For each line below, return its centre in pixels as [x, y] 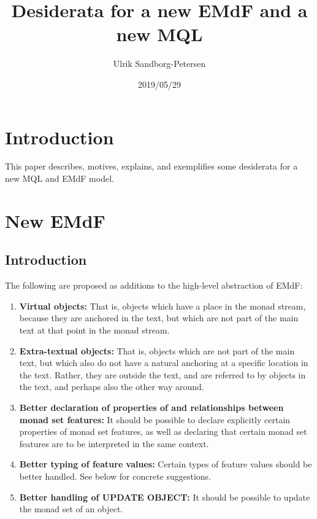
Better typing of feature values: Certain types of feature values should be [166, 464]
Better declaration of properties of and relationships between [151, 407]
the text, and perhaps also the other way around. [112, 387]
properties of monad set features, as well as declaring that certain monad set [163, 431]
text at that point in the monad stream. [94, 330]
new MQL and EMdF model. [59, 178]
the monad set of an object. [71, 509]
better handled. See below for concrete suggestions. [115, 476]
